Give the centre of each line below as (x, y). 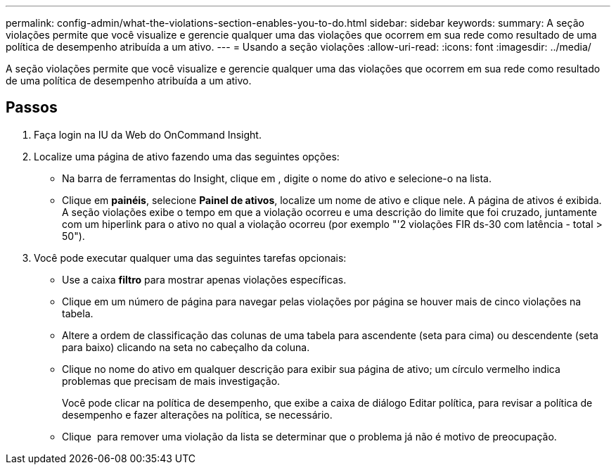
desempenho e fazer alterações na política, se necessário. (197, 414)
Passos (32, 108)
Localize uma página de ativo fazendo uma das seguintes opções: (187, 156)
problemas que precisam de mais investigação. (171, 381)
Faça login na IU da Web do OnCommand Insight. (148, 134)
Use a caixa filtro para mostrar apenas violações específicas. (204, 279)
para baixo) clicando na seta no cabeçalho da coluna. (186, 347)
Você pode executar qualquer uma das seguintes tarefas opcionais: (190, 258)
